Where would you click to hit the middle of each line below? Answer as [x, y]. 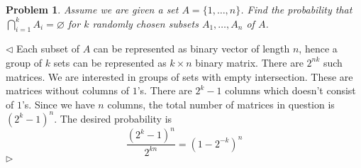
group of [24, 62]
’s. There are [165, 90]
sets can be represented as [110, 62]
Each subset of [48, 49]
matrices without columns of [68, 90]
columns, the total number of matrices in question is [221, 104]
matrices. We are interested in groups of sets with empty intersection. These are [179, 76]
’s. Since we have [58, 104]
